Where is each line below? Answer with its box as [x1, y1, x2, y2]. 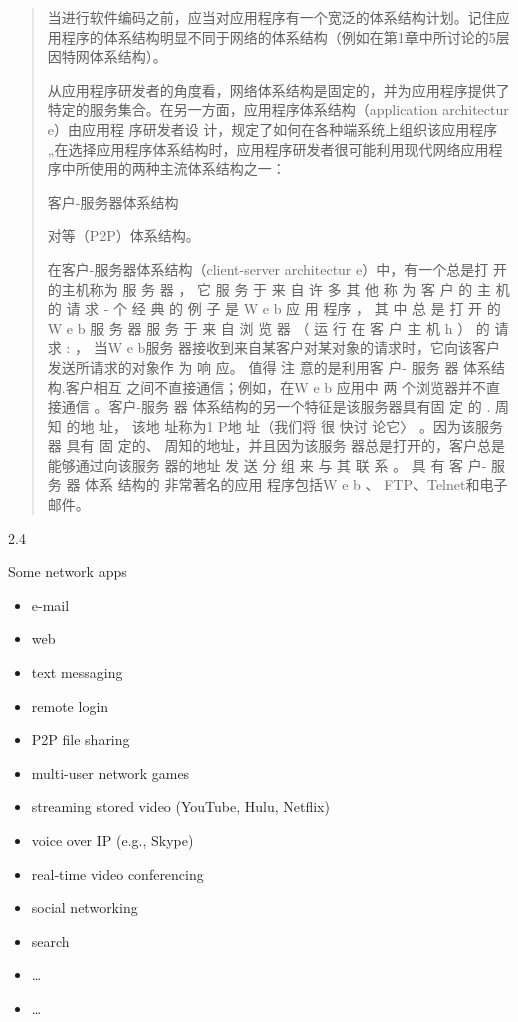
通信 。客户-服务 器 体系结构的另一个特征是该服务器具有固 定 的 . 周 [61, 396, 509, 417]
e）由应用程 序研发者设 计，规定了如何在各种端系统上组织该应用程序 [47, 118, 498, 139]
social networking [31, 897, 138, 918]
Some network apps [8, 561, 127, 582]
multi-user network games [31, 762, 190, 783]
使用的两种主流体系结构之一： [89, 158, 286, 179]
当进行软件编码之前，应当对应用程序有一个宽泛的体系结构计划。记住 [47, 7, 496, 27]
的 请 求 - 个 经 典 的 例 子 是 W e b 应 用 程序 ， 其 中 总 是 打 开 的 [47, 298, 501, 319]
